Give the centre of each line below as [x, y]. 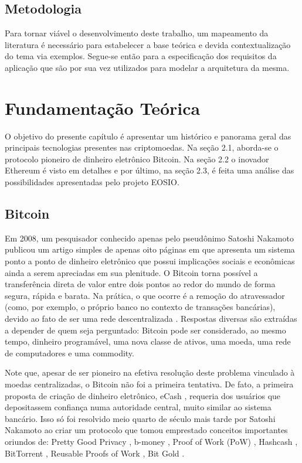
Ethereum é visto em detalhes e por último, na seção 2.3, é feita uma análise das [150, 170]
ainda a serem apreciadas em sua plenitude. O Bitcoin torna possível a [131, 272]
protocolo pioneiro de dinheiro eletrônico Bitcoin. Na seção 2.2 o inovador [137, 159]
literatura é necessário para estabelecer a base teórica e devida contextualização [148, 44]
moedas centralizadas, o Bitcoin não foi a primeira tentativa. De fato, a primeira [149, 384]
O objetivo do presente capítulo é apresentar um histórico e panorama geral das [148, 136]
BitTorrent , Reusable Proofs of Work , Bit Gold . [95, 453]
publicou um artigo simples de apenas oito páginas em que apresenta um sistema [150, 249]
